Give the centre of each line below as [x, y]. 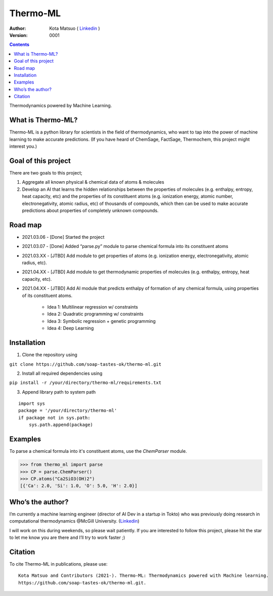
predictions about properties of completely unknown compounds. [90, 210]
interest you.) [23, 146]
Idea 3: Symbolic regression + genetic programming [102, 321]
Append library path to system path [59, 392]
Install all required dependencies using [62, 373]
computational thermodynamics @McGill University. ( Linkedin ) [74, 521]
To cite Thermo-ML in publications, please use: [59, 564]
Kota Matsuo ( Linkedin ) [75, 28]
